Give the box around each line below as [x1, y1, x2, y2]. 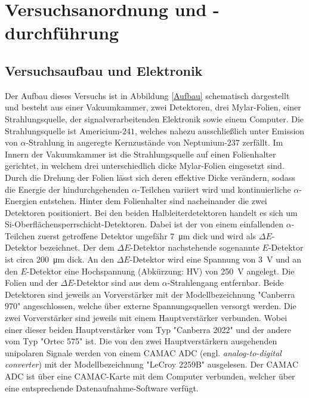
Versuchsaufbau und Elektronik [5, 61, 203, 79]
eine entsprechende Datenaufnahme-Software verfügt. [5, 381, 199, 394]
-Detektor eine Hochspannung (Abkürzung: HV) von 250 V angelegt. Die [26, 264, 295, 277]
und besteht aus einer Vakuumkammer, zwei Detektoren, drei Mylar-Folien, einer [5, 101, 301, 113]
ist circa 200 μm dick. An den [5, 253, 114, 266]
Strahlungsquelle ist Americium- [5, 124, 123, 137]
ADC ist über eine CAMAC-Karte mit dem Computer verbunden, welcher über [5, 370, 295, 382]
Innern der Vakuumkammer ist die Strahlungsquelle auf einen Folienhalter [5, 147, 276, 160]
